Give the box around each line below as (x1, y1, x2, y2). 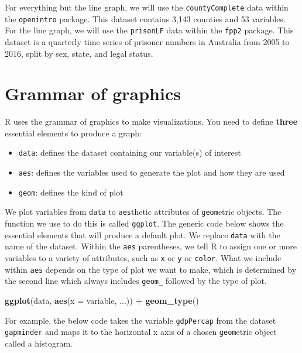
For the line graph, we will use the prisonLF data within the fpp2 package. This (5, 24, 294, 36)
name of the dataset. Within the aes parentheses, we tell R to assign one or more (5, 240, 297, 252)
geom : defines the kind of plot (18, 186, 123, 198)
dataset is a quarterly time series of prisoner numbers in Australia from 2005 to (5, 35, 290, 47)
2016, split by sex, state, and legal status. (5, 47, 153, 59)
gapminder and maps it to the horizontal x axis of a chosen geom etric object (5, 325, 277, 338)
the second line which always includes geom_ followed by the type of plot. (5, 275, 267, 287)
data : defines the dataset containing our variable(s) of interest (18, 146, 241, 159)
